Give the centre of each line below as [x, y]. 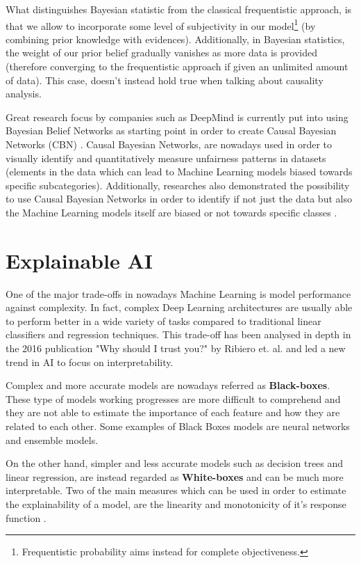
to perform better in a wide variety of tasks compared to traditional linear [163, 320]
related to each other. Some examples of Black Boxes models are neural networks [178, 426]
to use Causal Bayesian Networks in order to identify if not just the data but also [179, 199]
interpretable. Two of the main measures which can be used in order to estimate [176, 490]
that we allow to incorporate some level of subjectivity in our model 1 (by [161, 24]
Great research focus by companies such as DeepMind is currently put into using [177, 117]
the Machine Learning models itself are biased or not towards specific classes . [171, 212]
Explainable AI [79, 260]
